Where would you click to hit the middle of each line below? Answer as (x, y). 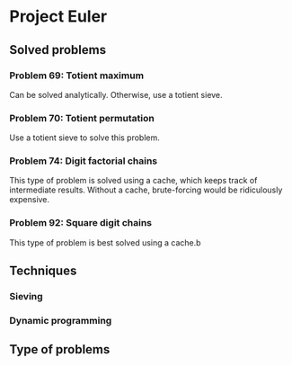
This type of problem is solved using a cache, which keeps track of (133, 181)
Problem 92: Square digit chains (81, 223)
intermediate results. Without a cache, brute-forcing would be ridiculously (146, 190)
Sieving (26, 297)
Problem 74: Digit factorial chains (84, 161)
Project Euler (58, 17)
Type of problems (60, 349)
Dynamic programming (61, 321)
